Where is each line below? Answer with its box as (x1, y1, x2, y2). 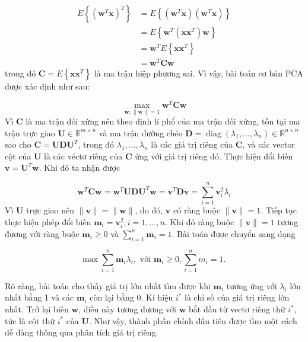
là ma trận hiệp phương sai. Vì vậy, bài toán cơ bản (94, 67, 282, 79)
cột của (5, 149, 31, 162)
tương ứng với (226, 279, 277, 292)
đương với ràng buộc (5, 227, 80, 239)
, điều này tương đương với (78, 303, 177, 315)
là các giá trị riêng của (151, 138, 233, 151)
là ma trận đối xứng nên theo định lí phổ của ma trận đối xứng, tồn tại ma (26, 115, 300, 127)
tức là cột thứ (5, 314, 55, 327)
